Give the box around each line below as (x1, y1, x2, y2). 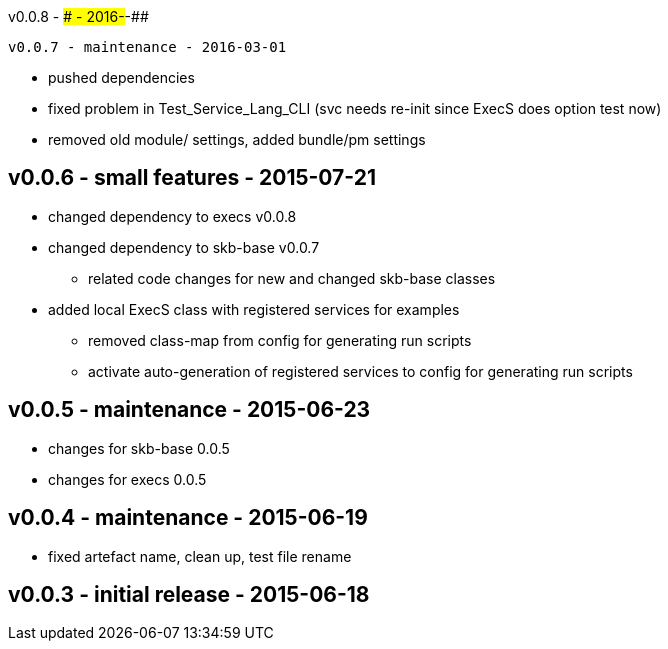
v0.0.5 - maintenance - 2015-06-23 (8, 397, 371, 423)
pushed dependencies (48, 69, 195, 86)
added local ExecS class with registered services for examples (48, 300, 460, 318)
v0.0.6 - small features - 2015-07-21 (8, 165, 376, 191)
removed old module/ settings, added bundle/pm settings (48, 131, 426, 148)
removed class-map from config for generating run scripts (88, 331, 472, 349)
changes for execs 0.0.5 (48, 470, 207, 488)
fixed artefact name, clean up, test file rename (48, 547, 352, 565)
